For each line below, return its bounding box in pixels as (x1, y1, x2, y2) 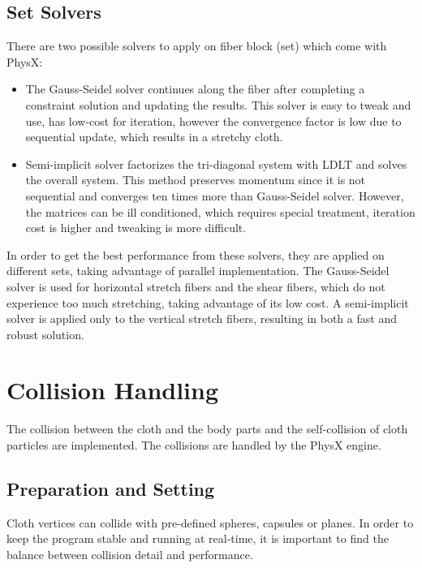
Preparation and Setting (6, 476, 215, 501)
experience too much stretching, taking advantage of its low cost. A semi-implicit (6, 294, 409, 311)
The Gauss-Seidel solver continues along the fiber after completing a (25, 80, 365, 97)
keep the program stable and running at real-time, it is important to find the (6, 530, 389, 547)
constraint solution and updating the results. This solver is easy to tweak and (25, 96, 411, 113)
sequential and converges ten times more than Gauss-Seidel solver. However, (25, 187, 404, 204)
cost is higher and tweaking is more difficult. (25, 219, 247, 236)
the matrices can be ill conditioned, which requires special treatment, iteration (25, 203, 416, 220)
